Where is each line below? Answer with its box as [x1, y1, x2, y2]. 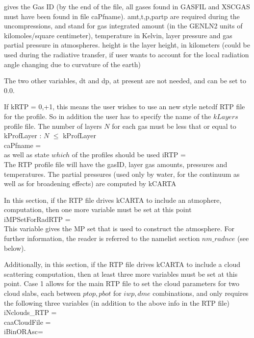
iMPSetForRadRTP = [4, 214, 71, 224]
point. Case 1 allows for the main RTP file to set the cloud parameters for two [4, 278, 239, 289]
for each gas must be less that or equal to [112, 121, 236, 131]
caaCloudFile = [4, 316, 51, 327]
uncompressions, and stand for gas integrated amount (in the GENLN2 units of [4, 21, 243, 31]
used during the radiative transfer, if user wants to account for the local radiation [4, 49, 249, 59]
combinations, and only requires [152, 288, 249, 298]
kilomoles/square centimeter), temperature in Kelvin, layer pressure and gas [4, 30, 232, 40]
